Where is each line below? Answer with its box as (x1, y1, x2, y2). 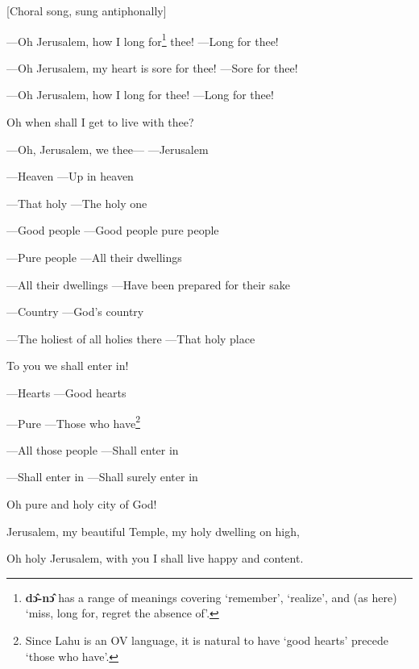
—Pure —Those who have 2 (6, 412, 140, 431)
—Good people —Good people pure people (6, 222, 219, 239)
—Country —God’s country (6, 303, 144, 320)
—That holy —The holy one (6, 194, 147, 211)
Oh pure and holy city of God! (6, 496, 157, 512)
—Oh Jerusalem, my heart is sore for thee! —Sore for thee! (6, 59, 298, 76)
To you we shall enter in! (6, 357, 129, 374)
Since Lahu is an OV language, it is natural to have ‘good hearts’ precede (25, 631, 388, 648)
